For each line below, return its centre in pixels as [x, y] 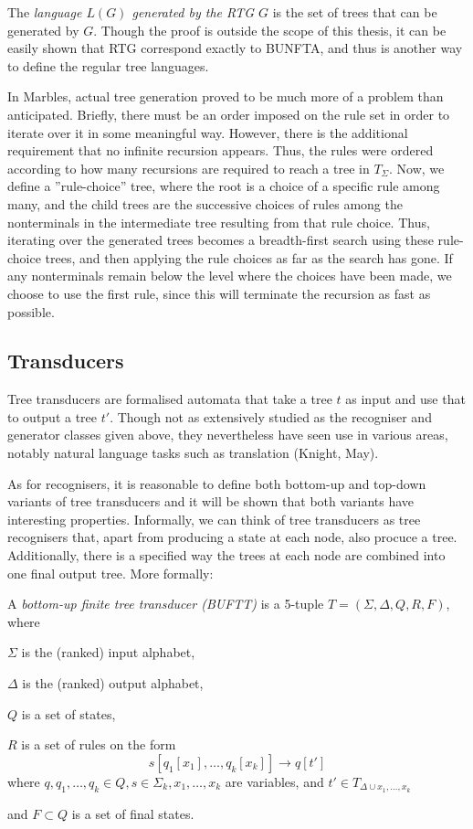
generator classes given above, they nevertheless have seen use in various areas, [228, 435]
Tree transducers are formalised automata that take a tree [170, 399]
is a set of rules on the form [99, 744]
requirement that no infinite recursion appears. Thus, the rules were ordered [221, 150]
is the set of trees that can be [355, 12]
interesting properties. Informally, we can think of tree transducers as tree [214, 519]
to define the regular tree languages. [108, 65]
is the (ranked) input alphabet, [108, 652]
